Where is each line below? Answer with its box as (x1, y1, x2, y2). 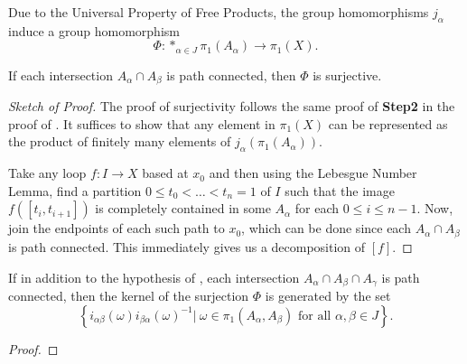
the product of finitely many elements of (8, 132, 231, 151)
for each (294, 199, 340, 218)
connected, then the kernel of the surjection (8, 285, 249, 304)
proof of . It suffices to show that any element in (8, 114, 276, 133)
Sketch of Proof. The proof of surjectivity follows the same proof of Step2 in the (8, 97, 455, 116)
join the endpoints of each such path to (8, 219, 225, 238)
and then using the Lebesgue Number (209, 163, 417, 182)
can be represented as (328, 114, 448, 133)
